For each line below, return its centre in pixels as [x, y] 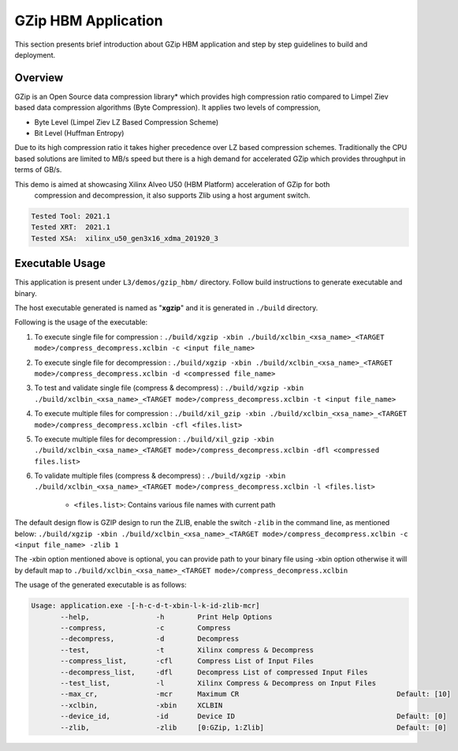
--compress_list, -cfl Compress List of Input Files [187, 661]
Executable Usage [60, 263]
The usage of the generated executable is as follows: [101, 585]
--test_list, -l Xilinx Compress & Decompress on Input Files [218, 683]
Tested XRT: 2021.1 [71, 227]
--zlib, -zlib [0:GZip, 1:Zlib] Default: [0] [253, 727]
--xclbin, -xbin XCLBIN [141, 705]
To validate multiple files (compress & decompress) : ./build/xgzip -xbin [160, 476]
